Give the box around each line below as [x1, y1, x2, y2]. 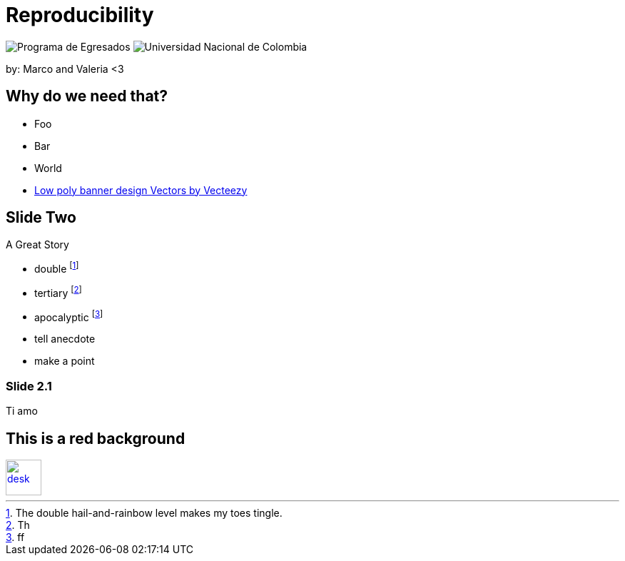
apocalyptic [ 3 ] [34, 308, 103, 323]
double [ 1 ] [34, 261, 79, 276]
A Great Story [6, 238, 69, 251]
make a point [34, 355, 95, 368]
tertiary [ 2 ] [34, 285, 82, 299]
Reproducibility [6, 3, 154, 27]
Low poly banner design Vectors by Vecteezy [34, 183, 248, 196]
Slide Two [6, 208, 77, 227]
